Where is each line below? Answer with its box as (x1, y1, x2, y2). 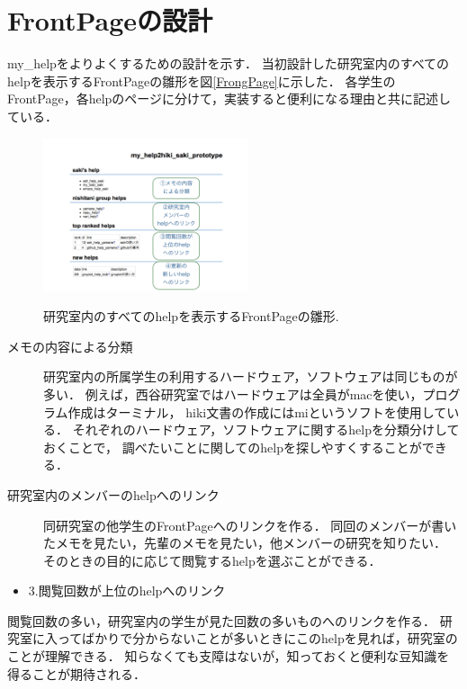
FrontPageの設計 (7, 2, 213, 39)
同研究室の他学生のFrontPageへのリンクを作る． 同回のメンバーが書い (43, 515, 457, 534)
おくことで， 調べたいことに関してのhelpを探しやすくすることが (43, 437, 422, 456)
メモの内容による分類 (7, 336, 133, 355)
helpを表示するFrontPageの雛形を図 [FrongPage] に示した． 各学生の (7, 71, 396, 90)
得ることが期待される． (7, 664, 146, 683)
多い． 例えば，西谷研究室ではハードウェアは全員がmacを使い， (43, 384, 423, 403)
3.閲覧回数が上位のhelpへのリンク (28, 581, 226, 600)
